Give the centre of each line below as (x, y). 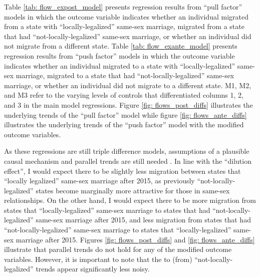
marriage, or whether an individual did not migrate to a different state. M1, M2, (128, 85)
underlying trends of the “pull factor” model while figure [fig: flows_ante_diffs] (125, 114)
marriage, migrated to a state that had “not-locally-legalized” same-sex (125, 75)
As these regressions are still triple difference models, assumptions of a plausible (127, 151)
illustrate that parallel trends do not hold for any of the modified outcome (118, 249)
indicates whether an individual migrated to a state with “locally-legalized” (120, 65)
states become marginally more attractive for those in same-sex (133, 190)
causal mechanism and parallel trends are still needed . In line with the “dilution (128, 161)
